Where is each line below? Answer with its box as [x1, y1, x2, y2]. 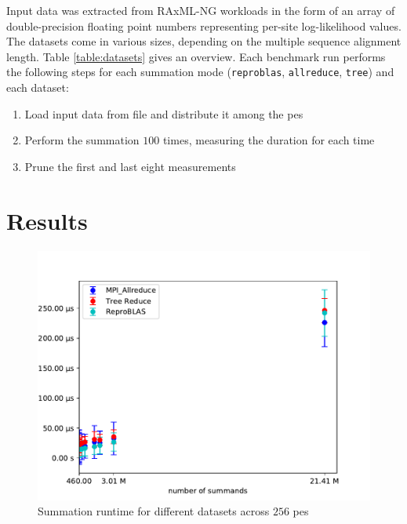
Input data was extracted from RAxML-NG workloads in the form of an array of [6, 2, 395, 18]
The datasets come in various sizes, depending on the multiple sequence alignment [6, 33, 402, 49]
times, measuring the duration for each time [162, 132, 375, 148]
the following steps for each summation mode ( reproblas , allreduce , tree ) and [6, 64, 394, 80]
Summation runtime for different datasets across [38, 503, 270, 519]
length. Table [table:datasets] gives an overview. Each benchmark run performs [6, 48, 386, 64]
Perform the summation [24, 132, 140, 148]
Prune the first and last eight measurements [24, 158, 236, 174]
